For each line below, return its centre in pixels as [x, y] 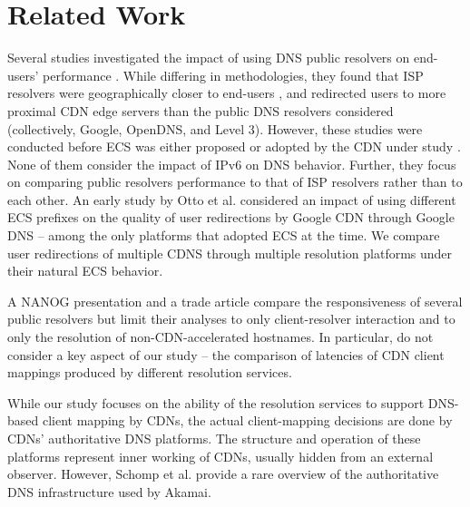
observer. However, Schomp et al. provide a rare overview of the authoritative [223, 474]
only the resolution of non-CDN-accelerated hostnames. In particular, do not [220, 337]
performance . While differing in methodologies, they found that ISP [233, 75]
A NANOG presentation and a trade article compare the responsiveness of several [235, 301]
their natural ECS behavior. [85, 271]
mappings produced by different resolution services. [150, 372]
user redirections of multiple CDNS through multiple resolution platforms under [230, 253]
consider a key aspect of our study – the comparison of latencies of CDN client [226, 354]
